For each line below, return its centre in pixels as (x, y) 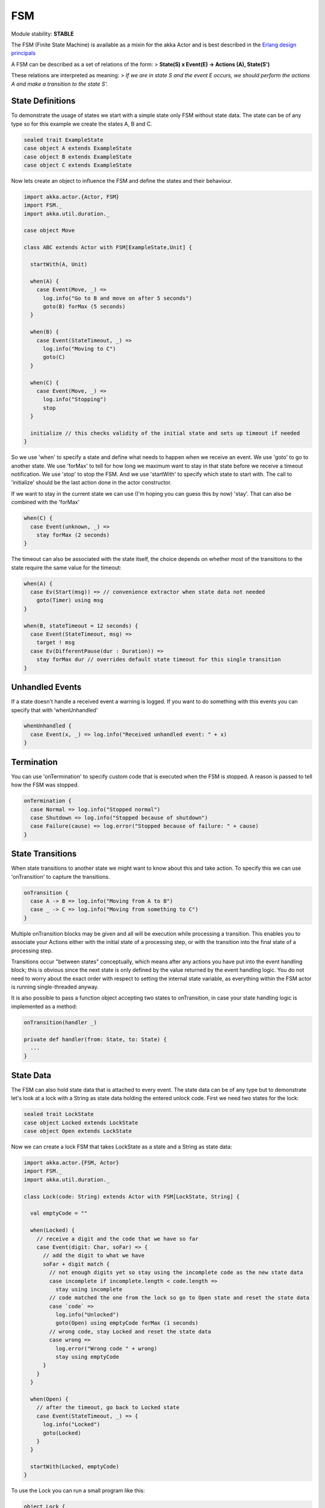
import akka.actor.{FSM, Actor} (72, 1163)
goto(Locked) (62, 1433)
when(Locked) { (53, 1230)
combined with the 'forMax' (45, 502)
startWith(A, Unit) (59, 265)
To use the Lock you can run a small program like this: (78, 1491)
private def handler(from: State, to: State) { (95, 1039)
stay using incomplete (89, 1289)
